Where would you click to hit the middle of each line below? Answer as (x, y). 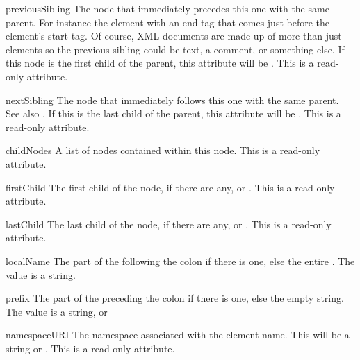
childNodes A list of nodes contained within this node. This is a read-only (163, 150)
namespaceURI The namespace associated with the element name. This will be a (178, 335)
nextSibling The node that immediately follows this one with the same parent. (172, 100)
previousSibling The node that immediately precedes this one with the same (167, 8)
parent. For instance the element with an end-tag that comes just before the (168, 22)
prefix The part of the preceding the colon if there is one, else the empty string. (175, 298)
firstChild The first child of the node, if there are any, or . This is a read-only (170, 187)
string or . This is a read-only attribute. (90, 348)
